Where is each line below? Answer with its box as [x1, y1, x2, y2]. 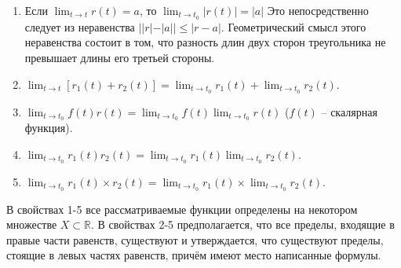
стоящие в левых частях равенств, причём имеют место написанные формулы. [6, 247, 381, 263]
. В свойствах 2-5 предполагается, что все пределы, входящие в [91, 216, 395, 233]
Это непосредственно [267, 2, 369, 18]
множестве [6, 216, 57, 233]
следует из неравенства [24, 18, 135, 35]
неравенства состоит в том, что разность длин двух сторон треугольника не [24, 34, 386, 50]
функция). [24, 119, 73, 136]
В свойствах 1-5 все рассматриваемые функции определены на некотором [6, 200, 358, 217]
